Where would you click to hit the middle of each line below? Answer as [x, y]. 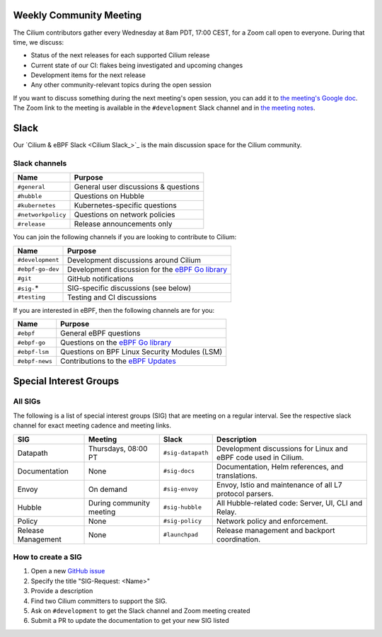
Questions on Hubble [109, 196]
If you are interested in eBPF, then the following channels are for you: [114, 310]
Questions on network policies [125, 214]
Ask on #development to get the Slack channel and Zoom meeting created [140, 610]
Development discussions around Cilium [134, 260]
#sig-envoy [180, 489]
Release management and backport [276, 530]
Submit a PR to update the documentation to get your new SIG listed [130, 621]
